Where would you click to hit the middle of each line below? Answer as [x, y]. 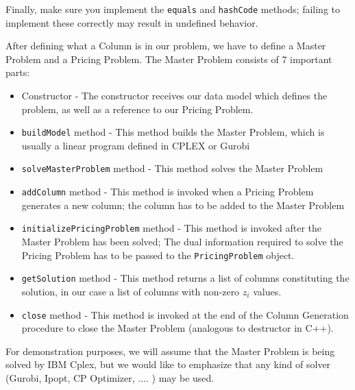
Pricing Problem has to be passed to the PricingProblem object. [158, 255]
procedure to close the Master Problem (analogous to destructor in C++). [177, 328]
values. [267, 291]
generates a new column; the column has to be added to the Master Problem [183, 205]
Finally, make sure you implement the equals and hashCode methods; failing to [173, 9]
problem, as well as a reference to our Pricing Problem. [137, 109]
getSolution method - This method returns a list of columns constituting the [185, 278]
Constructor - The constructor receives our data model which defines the [174, 96]
